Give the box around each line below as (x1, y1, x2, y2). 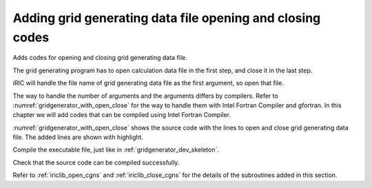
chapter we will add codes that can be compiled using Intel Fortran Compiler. (12, 111, 231, 119)
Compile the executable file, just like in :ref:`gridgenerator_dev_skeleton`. (12, 145, 220, 154)
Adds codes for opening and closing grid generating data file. (12, 54, 187, 62)
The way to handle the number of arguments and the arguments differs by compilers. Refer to (12, 92, 278, 100)
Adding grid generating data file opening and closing (12, 10, 321, 25)
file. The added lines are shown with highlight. (12, 133, 144, 141)
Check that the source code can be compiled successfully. (12, 158, 180, 167)
